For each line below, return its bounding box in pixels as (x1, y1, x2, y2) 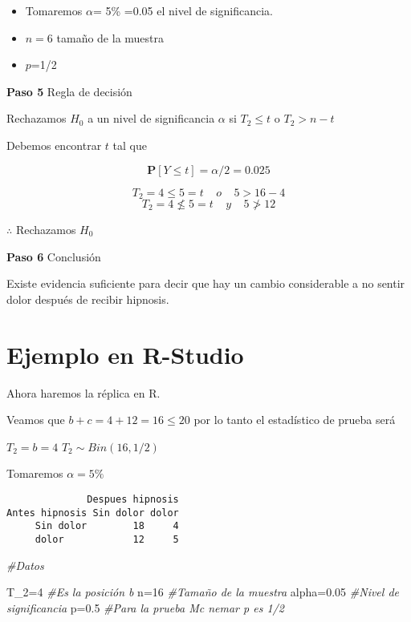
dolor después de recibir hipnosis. (6, 290, 169, 307)
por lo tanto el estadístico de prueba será (193, 411, 396, 428)
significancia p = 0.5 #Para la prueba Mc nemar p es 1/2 (6, 599, 284, 616)
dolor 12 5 (35, 533, 179, 545)
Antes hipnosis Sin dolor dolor (6, 507, 179, 519)
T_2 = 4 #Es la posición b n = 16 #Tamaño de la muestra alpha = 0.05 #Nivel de (6, 584, 400, 600)
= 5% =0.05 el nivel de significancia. (92, 2, 273, 18)
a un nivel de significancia (87, 110, 215, 127)
